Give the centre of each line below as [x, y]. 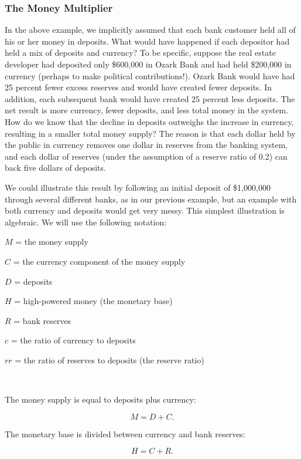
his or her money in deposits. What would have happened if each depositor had [147, 41]
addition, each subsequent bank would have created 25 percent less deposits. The [150, 98]
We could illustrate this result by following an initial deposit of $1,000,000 [138, 187]
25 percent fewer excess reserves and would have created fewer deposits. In [138, 87]
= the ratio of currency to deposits [73, 340]
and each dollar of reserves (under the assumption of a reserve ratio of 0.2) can [146, 156]
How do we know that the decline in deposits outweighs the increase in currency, [149, 121]
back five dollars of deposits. [55, 168]
